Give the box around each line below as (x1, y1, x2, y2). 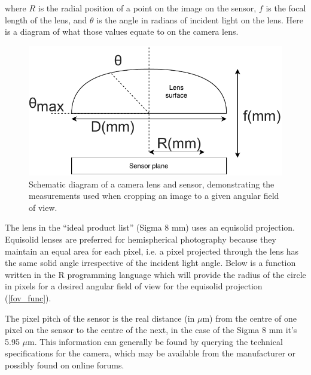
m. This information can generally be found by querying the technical (28, 335, 283, 347)
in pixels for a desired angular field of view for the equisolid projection (5, 280, 263, 292)
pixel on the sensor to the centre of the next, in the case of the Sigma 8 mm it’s (5, 323, 297, 336)
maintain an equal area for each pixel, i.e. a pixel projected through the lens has (5, 244, 299, 257)
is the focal (266, 2, 306, 14)
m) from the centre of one (202, 312, 297, 324)
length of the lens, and (5, 13, 87, 26)
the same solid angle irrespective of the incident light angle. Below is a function (5, 256, 296, 269)
